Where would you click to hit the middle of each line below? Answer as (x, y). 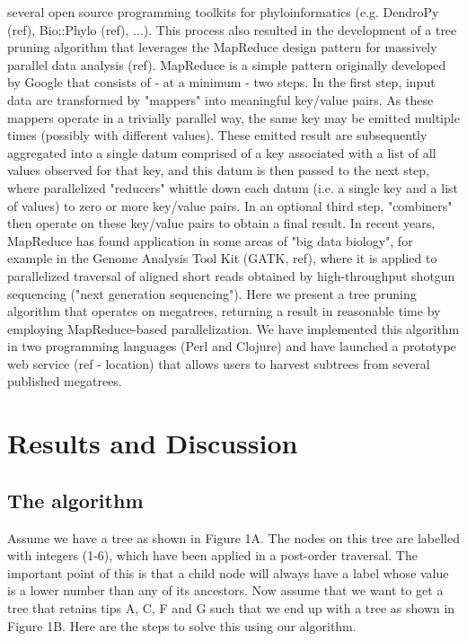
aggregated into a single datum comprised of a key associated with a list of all (222, 152)
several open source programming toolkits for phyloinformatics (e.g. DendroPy (223, 12)
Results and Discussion (153, 443)
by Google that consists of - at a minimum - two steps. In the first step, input (221, 82)
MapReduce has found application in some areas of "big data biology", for (210, 240)
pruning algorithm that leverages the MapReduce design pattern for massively (222, 47)
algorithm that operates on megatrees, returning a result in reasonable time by (224, 311)
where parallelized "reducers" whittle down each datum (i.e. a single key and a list (233, 187)
